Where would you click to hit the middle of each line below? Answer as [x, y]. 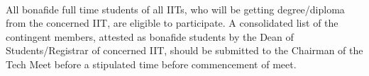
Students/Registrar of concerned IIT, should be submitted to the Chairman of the [184, 50]
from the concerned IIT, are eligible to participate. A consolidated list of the [172, 23]
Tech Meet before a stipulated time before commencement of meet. [151, 64]
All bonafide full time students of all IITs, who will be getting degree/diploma [175, 9]
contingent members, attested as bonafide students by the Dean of [150, 36]
